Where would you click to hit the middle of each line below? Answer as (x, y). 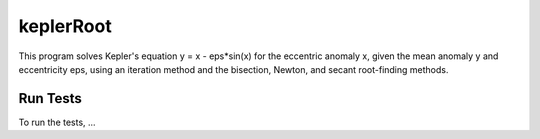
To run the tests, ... (57, 122)
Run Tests (50, 98)
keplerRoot (65, 26)
